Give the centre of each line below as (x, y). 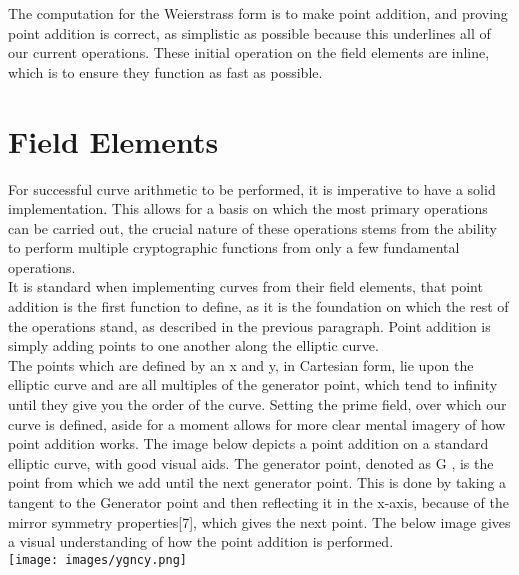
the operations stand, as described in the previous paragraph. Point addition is (249, 325)
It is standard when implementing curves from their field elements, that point (245, 286)
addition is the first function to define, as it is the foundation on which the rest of (258, 306)
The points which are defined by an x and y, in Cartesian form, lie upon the (241, 364)
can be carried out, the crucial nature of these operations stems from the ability (252, 227)
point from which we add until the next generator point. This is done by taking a (257, 482)
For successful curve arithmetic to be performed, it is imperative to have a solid (252, 188)
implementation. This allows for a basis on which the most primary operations (248, 208)
